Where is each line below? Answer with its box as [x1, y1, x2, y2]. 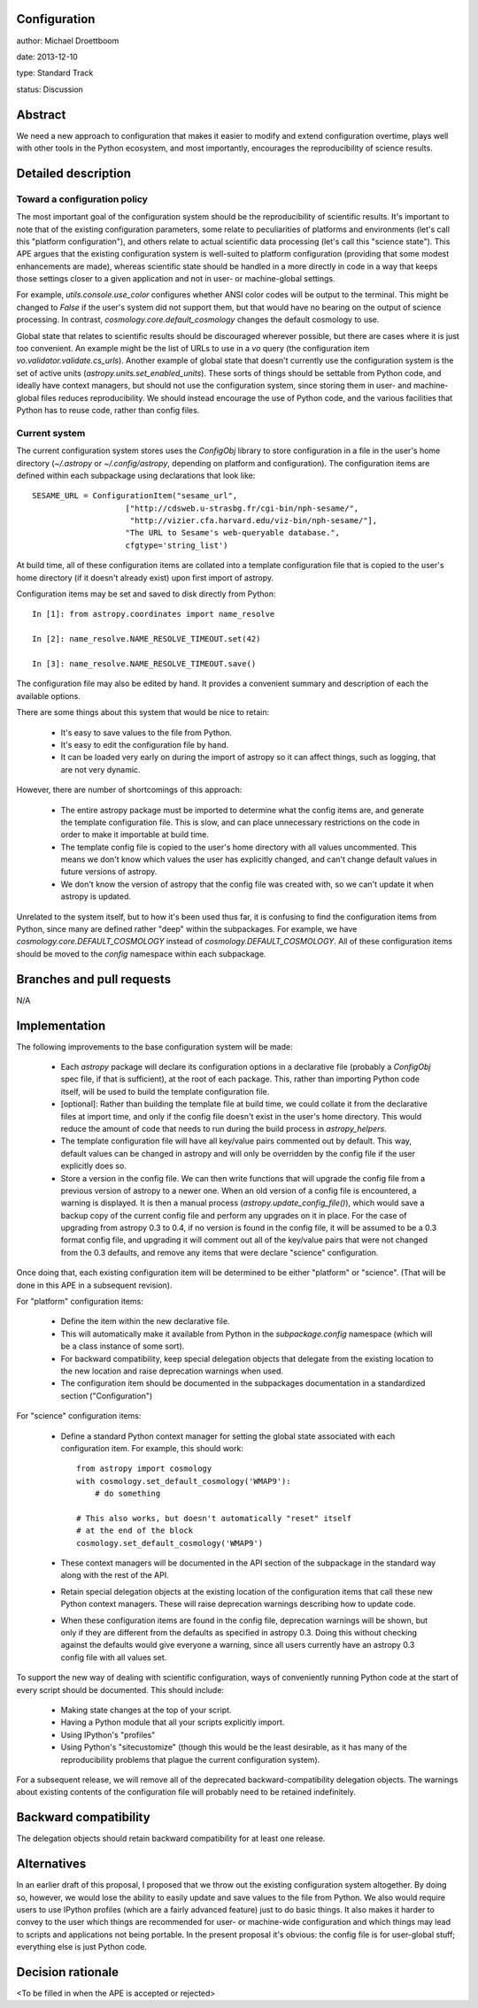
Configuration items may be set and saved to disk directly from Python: [16, 589, 276, 599]
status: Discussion [16, 84, 84, 95]
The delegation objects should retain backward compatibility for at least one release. [16, 1833, 326, 1844]
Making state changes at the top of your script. [60, 1704, 232, 1715]
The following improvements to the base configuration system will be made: [16, 1041, 293, 1052]
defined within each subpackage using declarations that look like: [16, 470, 256, 481]
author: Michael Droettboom [16, 35, 119, 46]
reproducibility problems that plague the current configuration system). [60, 1754, 320, 1765]
